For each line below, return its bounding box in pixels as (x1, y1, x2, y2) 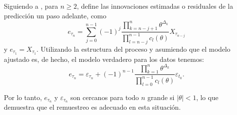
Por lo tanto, (4, 92, 42, 102)
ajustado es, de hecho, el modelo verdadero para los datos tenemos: (4, 54, 204, 64)
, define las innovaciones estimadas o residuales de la (77, 1, 233, 11)
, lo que (196, 92, 219, 102)
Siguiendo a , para (4, 1, 58, 11)
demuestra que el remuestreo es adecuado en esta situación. (4, 102, 181, 112)
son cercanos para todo (70, 92, 139, 102)
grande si (147, 92, 175, 102)
